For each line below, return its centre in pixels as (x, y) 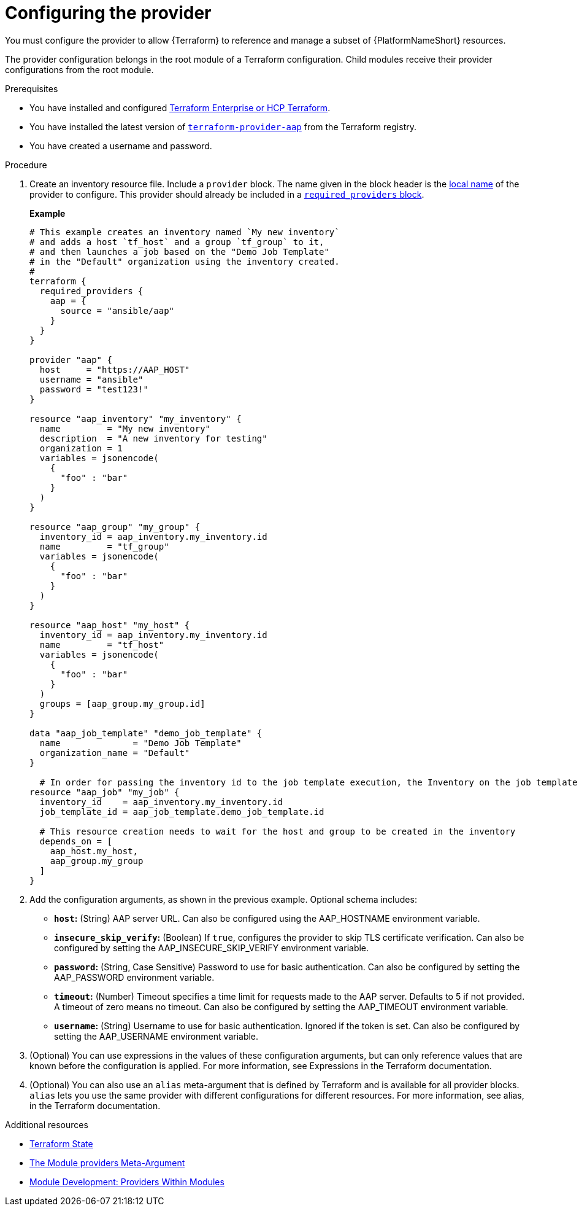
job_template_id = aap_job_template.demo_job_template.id (182, 812)
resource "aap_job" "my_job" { (105, 792)
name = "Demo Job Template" (140, 743)
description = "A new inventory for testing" (153, 438)
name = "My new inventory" (125, 428)
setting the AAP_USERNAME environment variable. (156, 1036)
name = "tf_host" (102, 644)
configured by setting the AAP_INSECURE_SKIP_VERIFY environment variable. (212, 948)
